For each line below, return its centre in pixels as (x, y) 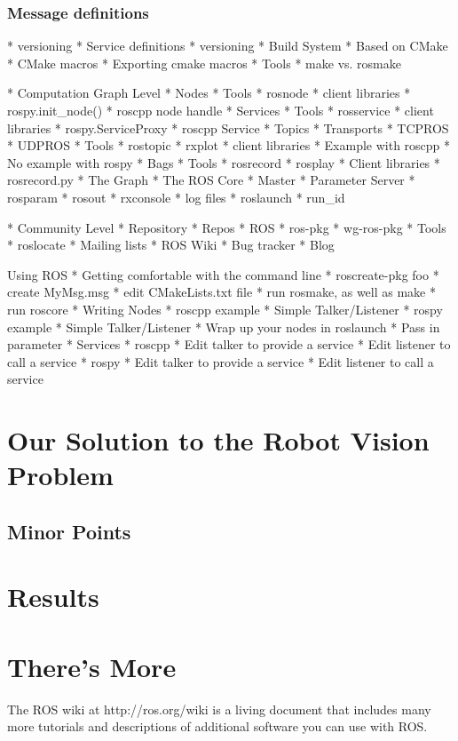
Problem (60, 475)
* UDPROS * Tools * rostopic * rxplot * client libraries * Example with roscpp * (229, 145)
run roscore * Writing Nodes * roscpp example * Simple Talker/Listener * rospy (225, 309)
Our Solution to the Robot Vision (218, 440)
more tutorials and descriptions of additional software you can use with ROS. (217, 726)
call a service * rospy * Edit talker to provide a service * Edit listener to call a (221, 361)
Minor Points (69, 531)
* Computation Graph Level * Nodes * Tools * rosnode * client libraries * (209, 93)
